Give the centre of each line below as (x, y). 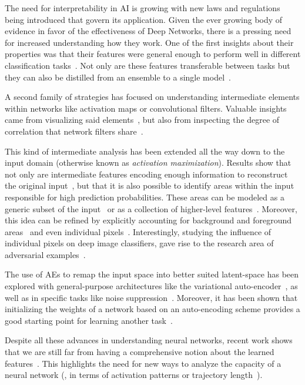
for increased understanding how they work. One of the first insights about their (149, 42)
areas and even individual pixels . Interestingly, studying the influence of (138, 231)
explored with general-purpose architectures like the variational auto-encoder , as (151, 286)
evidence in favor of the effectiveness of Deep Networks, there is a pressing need (148, 31)
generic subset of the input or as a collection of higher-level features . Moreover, (151, 208)
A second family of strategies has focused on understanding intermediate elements (152, 97)
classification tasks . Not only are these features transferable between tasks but (148, 65)
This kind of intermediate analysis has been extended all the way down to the (145, 151)
